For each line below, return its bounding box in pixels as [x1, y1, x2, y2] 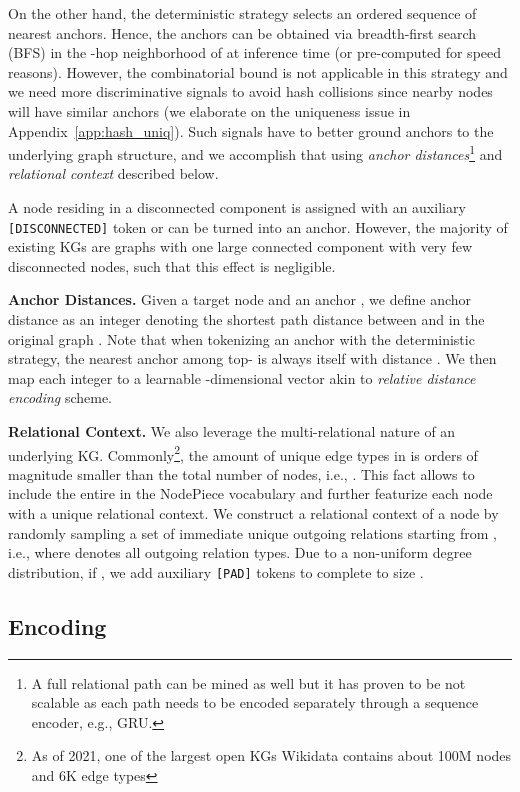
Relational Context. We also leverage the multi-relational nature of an [8, 421, 456, 441]
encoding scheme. [8, 387, 113, 408]
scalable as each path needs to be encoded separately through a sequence [31, 692, 479, 713]
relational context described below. [8, 163, 219, 184]
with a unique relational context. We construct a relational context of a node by [8, 503, 499, 524]
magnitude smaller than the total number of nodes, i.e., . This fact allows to [8, 463, 475, 484]
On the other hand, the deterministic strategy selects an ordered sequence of [8, 3, 477, 23]
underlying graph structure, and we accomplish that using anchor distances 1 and [8, 141, 503, 164]
